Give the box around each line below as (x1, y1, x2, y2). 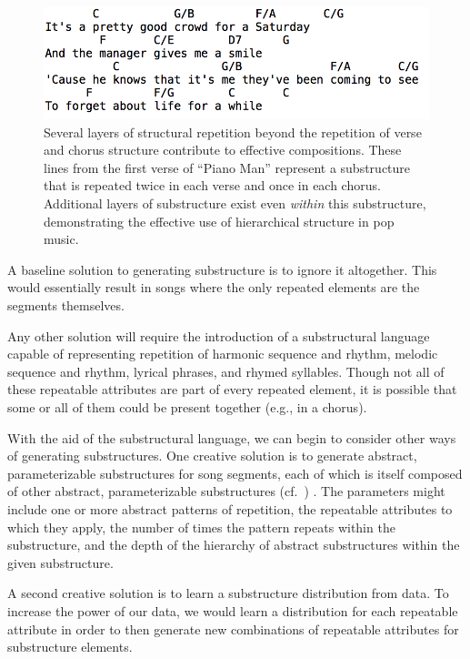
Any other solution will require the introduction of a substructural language (7, 326, 430, 345)
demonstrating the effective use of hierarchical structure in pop (44, 211, 395, 230)
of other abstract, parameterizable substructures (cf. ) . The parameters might (7, 482, 445, 501)
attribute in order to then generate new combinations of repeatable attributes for (7, 619, 459, 638)
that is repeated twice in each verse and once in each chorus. (44, 176, 381, 195)
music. (44, 229, 79, 248)
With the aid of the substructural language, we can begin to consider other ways (7, 428, 456, 447)
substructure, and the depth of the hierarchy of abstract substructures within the (7, 535, 460, 554)
